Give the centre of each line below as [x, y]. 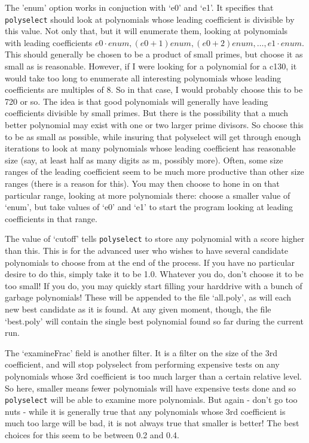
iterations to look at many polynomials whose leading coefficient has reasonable [150, 148]
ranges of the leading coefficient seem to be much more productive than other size [154, 172]
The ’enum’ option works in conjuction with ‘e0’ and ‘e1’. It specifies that [139, 7]
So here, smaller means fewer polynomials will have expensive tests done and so [151, 388]
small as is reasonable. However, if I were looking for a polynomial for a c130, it [151, 66]
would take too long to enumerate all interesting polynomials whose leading [143, 78]
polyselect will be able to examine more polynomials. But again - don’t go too [151, 400]
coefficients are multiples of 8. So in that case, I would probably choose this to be [154, 89]
